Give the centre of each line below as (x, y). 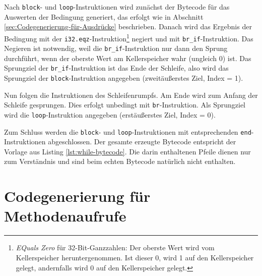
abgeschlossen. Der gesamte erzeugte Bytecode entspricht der (142, 142)
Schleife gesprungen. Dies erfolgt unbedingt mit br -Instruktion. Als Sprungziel (125, 105)
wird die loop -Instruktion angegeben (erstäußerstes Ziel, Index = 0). (110, 114)
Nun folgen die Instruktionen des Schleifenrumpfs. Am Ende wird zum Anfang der (131, 95)
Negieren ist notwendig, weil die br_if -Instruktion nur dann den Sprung (116, 48)
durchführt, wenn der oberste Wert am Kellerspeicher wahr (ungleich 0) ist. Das (128, 58)
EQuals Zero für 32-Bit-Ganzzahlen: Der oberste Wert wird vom (115, 247)
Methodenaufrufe (65, 216)
